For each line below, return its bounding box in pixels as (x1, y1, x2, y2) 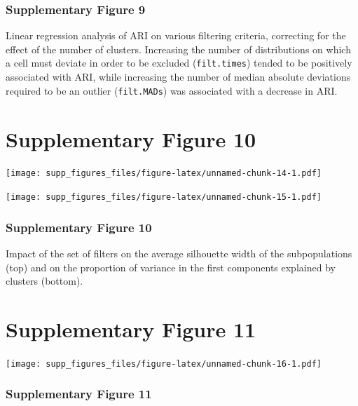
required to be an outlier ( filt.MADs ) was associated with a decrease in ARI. (6, 83, 338, 97)
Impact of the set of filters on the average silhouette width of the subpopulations (6, 245, 352, 260)
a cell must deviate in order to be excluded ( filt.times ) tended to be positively (6, 55, 352, 70)
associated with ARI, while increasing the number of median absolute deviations (6, 69, 351, 84)
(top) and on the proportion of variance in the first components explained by (6, 259, 336, 274)
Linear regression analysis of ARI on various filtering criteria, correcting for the (6, 28, 346, 43)
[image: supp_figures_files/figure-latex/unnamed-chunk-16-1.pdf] (6, 358, 322, 369)
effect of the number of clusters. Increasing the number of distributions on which (6, 41, 351, 56)
